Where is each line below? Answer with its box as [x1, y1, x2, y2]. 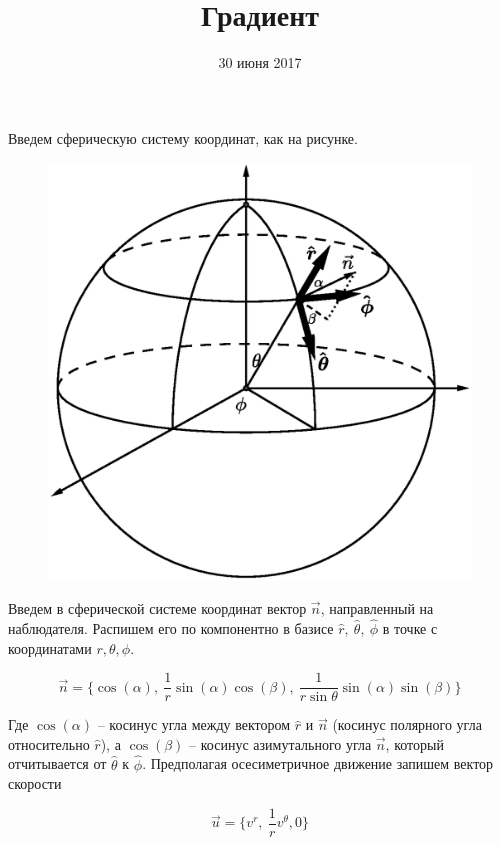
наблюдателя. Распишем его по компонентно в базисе [8, 617, 334, 638]
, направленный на [320, 598, 434, 619]
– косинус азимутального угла [189, 733, 372, 754]
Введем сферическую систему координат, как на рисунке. [8, 127, 358, 148]
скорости [8, 773, 62, 794]
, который [385, 733, 444, 754]
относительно [8, 733, 90, 754]
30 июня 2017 [218, 52, 302, 73]
